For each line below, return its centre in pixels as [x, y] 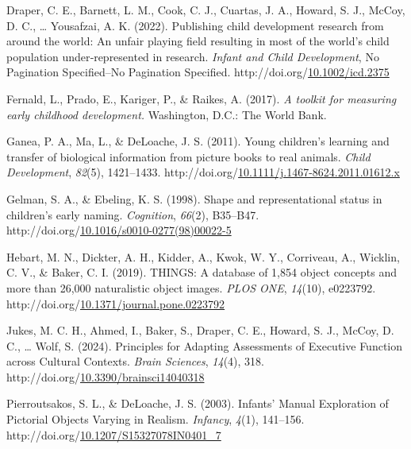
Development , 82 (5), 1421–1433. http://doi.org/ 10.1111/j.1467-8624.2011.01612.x [203, 172]
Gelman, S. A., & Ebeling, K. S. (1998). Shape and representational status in [194, 198]
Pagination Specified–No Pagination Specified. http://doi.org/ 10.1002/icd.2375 [198, 72]
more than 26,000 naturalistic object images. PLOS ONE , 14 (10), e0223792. [191, 287]
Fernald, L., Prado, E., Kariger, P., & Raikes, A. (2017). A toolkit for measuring [202, 98]
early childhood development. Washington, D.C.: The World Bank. [167, 114]
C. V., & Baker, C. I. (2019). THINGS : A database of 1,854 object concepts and [202, 272]
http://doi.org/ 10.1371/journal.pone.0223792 [116, 303]
